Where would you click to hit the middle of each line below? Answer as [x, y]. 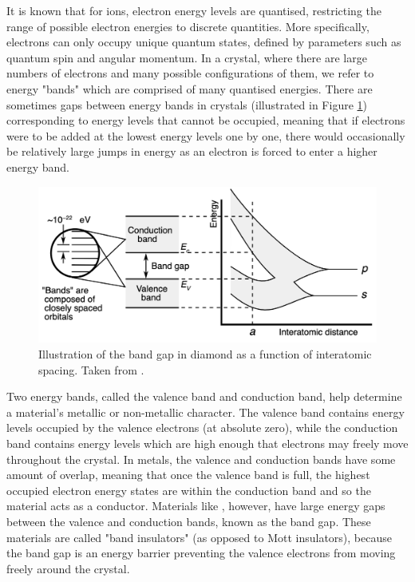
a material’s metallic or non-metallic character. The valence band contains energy [206, 412]
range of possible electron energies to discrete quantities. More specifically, [188, 26]
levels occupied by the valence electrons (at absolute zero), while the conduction [202, 428]
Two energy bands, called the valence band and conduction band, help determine [204, 396]
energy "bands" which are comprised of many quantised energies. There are [190, 88]
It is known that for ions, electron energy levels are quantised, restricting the [194, 10]
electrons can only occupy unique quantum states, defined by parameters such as [204, 42]
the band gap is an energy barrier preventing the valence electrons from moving [201, 553]
